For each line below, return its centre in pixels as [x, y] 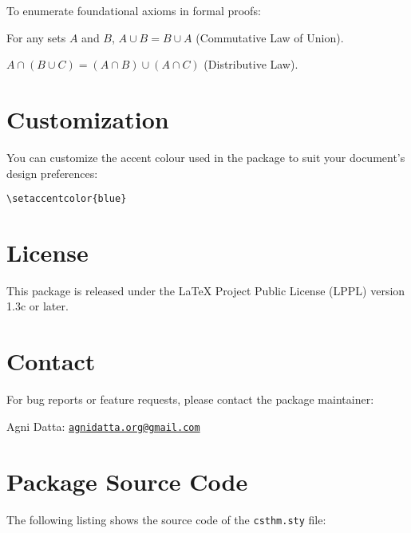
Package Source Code [127, 481]
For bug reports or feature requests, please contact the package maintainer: [190, 399]
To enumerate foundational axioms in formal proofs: [134, 10]
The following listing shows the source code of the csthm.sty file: [166, 519]
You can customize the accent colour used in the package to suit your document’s [206, 157]
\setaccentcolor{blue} [67, 199]
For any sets [36, 37]
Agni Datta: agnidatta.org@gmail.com [103, 426]
